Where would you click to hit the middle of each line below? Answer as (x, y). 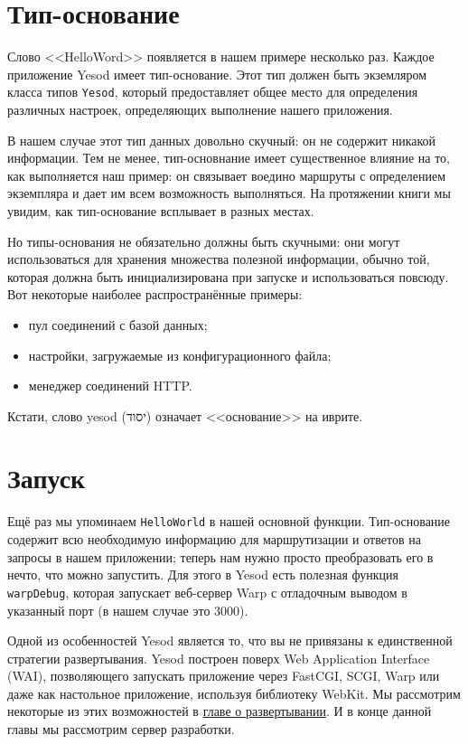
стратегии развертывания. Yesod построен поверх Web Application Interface (219, 658)
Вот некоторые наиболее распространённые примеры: (155, 294)
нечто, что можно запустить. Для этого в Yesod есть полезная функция (203, 574)
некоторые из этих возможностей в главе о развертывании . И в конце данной (220, 711)
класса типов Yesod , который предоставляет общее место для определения (213, 92)
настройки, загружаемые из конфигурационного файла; (180, 355)
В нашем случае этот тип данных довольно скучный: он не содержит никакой (222, 140)
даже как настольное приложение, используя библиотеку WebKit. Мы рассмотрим (234, 693)
